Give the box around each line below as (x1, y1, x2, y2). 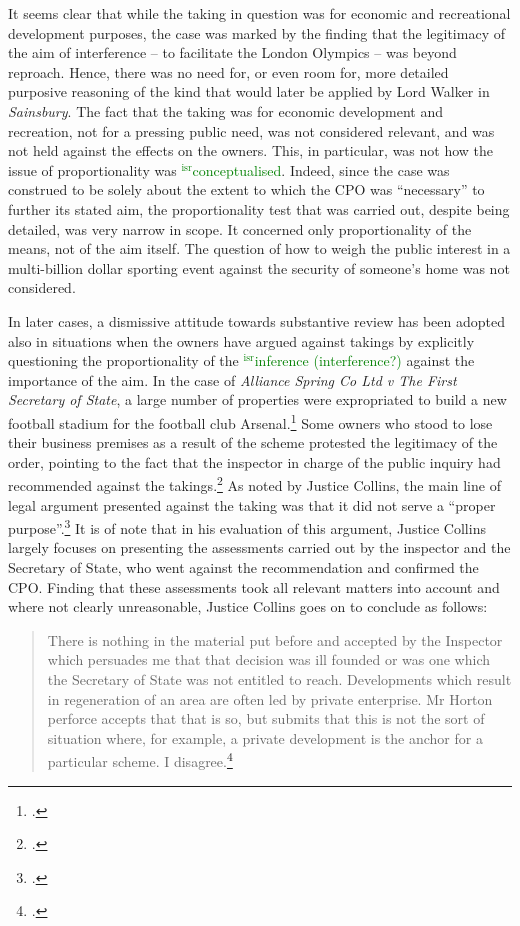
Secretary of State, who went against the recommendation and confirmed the (8, 557, 479, 577)
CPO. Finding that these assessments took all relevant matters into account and (8, 576, 500, 597)
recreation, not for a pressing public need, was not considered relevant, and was (8, 120, 495, 141)
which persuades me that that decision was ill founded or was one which (47, 649, 491, 670)
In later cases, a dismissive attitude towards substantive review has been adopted (8, 310, 505, 331)
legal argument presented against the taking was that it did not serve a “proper (8, 494, 496, 515)
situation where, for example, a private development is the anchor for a (47, 727, 483, 748)
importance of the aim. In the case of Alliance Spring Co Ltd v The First (8, 369, 457, 390)
